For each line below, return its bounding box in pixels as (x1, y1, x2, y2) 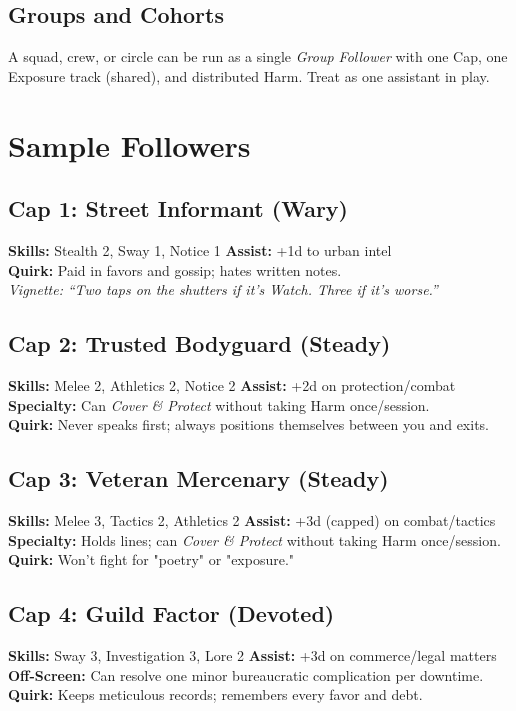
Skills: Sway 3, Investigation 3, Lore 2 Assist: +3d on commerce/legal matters (8, 644, 497, 665)
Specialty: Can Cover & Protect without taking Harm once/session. (8, 394, 430, 415)
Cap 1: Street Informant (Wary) (8, 193, 348, 224)
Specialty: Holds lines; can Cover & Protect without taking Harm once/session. (8, 529, 501, 550)
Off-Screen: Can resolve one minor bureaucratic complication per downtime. (8, 664, 484, 685)
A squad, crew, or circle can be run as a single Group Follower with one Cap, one (8, 46, 508, 67)
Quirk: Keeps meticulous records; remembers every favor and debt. (8, 684, 423, 705)
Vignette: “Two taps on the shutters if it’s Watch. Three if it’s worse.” (8, 279, 438, 300)
